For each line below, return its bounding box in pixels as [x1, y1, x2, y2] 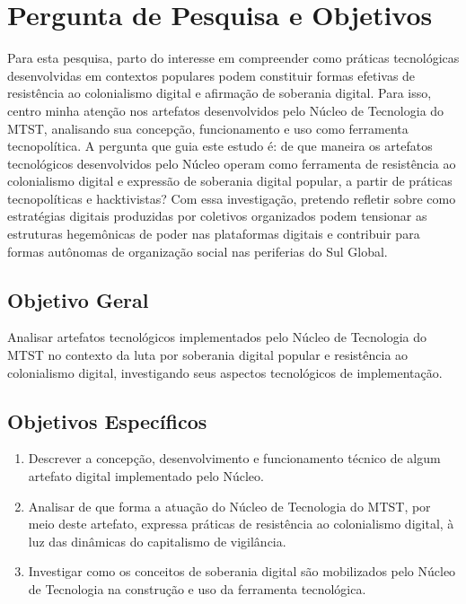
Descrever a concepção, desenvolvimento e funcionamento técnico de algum [28, 449, 441, 468]
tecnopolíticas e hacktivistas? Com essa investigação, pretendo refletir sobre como [7, 188, 456, 207]
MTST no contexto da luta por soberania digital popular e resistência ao [7, 346, 409, 364]
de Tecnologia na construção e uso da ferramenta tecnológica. [28, 580, 366, 598]
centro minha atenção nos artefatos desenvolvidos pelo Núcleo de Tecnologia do [7, 101, 444, 119]
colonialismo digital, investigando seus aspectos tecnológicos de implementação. [7, 363, 443, 381]
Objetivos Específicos [7, 407, 207, 434]
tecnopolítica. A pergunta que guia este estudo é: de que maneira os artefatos [7, 136, 433, 155]
